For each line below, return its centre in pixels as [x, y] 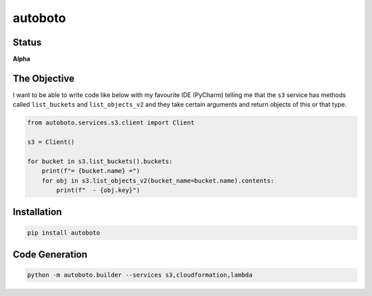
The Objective [44, 78]
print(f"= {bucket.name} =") [91, 171]
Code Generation [50, 255]
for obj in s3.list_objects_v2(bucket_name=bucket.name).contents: [158, 180]
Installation [37, 212]
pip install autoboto [64, 233]
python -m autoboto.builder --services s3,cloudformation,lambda [140, 275]
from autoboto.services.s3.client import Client [111, 123]
